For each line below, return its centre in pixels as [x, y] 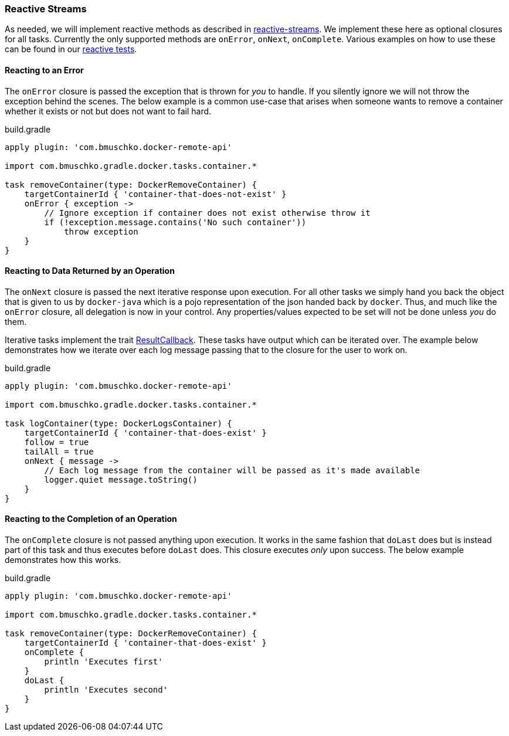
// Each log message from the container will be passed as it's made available [232, 470]
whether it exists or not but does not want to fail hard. [108, 111]
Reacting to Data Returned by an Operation [90, 271]
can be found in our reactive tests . [71, 49]
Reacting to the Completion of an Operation [91, 519]
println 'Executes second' [106, 690]
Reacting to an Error [44, 70]
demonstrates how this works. [63, 560]
